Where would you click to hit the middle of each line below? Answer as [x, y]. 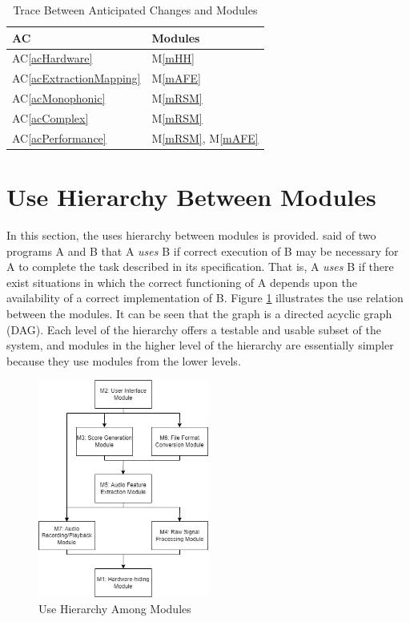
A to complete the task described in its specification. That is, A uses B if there [200, 267]
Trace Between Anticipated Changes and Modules [135, 10]
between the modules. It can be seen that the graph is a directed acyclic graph [199, 313]
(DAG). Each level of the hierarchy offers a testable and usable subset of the [194, 329]
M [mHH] [173, 58]
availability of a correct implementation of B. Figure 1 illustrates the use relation [205, 298]
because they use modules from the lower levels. [124, 360]
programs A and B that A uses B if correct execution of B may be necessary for [203, 250]
